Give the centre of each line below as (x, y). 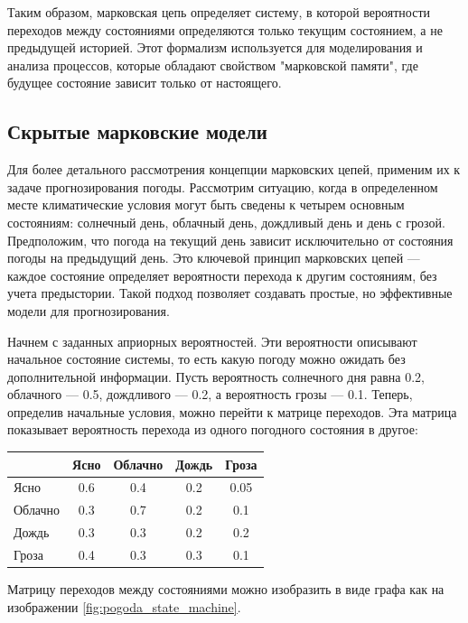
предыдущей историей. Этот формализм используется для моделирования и (215, 47)
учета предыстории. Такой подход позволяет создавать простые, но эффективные (230, 293)
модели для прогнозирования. (89, 310)
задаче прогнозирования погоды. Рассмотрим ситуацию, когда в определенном (223, 186)
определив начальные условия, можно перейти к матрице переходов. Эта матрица (232, 411)
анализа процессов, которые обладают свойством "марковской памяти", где (213, 65)
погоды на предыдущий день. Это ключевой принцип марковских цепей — (214, 258)
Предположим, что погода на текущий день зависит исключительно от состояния (230, 240)
